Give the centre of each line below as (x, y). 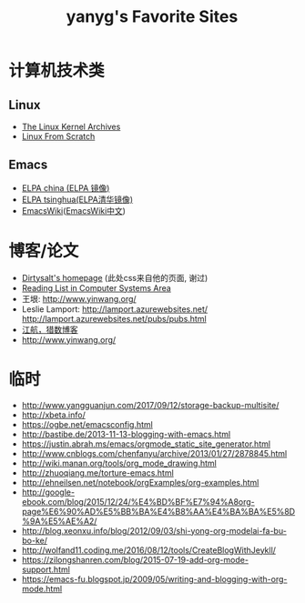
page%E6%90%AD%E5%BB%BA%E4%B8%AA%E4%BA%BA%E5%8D (158, 511)
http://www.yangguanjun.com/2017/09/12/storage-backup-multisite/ (150, 405)
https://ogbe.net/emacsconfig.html (87, 424)
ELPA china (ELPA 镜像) (66, 187)
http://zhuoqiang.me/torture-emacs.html (97, 472)
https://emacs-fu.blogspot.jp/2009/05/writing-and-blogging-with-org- (154, 578)
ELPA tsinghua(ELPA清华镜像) (77, 199)
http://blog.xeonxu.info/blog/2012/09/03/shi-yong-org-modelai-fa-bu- (154, 530)
